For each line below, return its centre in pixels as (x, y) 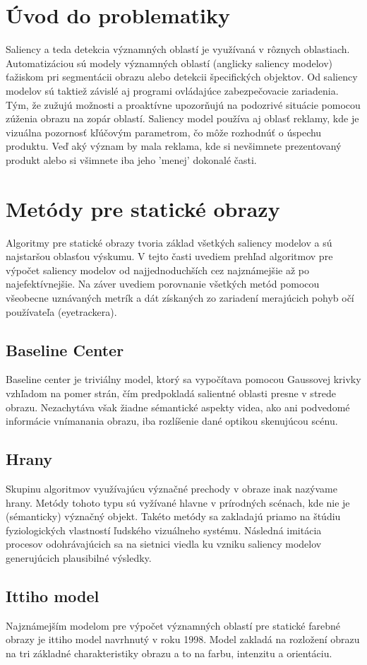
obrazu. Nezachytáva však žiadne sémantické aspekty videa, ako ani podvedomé (178, 407)
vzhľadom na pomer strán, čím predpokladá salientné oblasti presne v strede (171, 393)
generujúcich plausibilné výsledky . (79, 557)
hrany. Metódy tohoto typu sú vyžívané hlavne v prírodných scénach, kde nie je (178, 502)
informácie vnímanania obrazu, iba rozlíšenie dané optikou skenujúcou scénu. (172, 421)
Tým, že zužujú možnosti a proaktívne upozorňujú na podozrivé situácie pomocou (183, 104)
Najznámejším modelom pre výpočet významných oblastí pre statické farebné (173, 625)
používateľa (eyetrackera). (61, 311)
